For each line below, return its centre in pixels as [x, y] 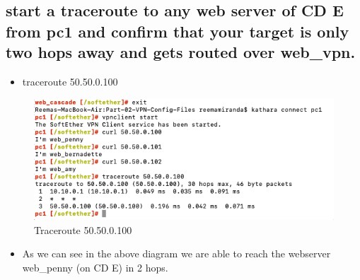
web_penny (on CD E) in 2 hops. [95, 268]
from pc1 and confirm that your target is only [178, 31]
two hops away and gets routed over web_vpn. [181, 52]
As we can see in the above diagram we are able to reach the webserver [176, 253]
